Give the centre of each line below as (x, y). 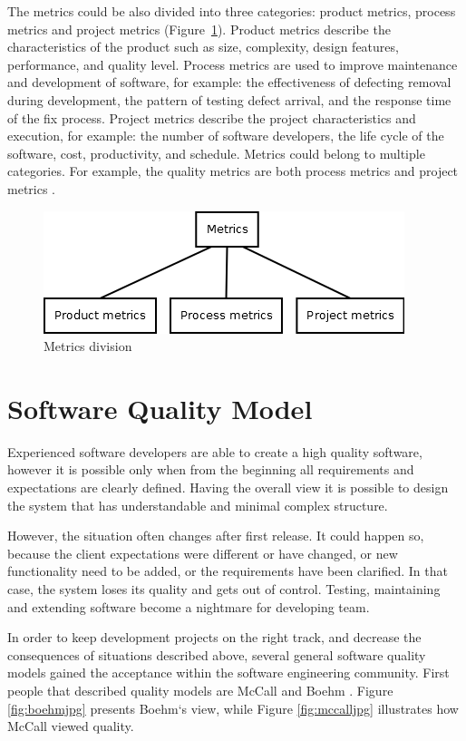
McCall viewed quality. (71, 726)
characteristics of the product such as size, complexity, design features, (203, 47)
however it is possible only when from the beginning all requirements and (211, 469)
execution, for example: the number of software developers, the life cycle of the (226, 136)
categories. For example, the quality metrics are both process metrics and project (233, 171)
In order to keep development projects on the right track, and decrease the (214, 637)
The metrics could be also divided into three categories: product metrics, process (232, 11)
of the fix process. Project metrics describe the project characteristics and (212, 117)
